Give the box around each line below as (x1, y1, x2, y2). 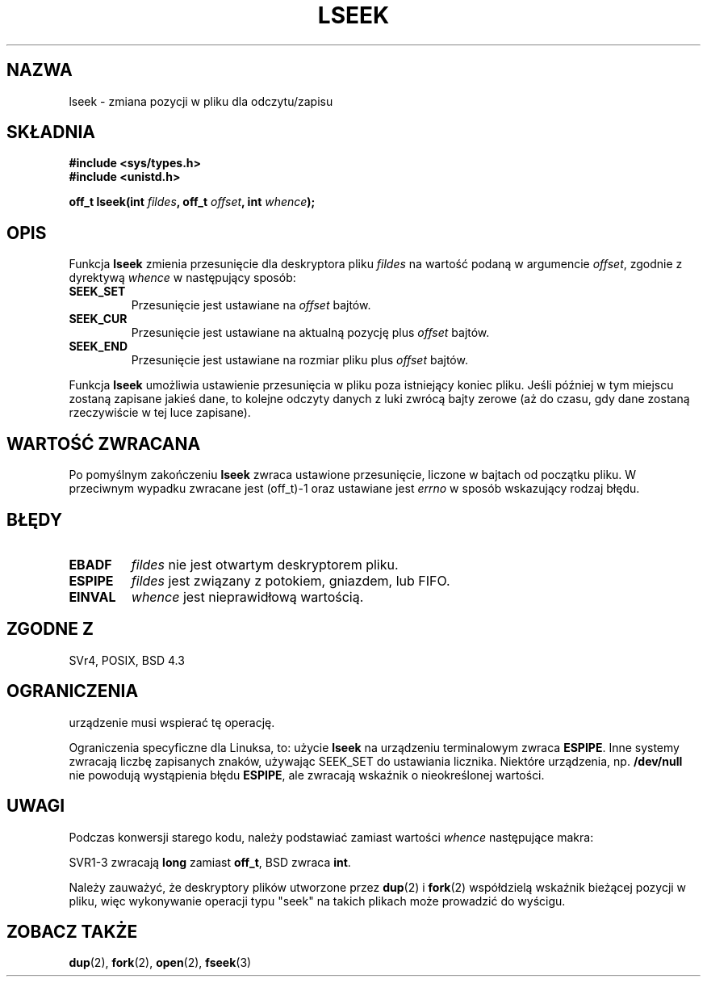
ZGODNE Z (6, 619, 94, 640)
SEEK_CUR (69, 312, 128, 326)
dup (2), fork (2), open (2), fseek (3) (69, 956, 252, 970)
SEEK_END (69, 339, 128, 354)
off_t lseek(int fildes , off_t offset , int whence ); (69, 195, 316, 209)
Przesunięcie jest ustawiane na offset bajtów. (131, 298, 371, 313)
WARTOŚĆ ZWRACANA (6, 433, 201, 454)
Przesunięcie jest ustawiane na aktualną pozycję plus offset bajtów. (131, 326, 490, 340)
